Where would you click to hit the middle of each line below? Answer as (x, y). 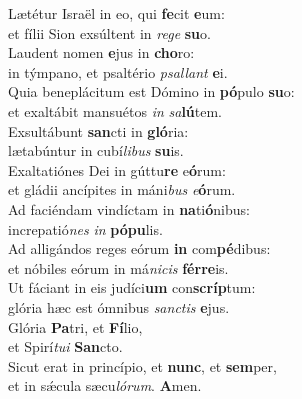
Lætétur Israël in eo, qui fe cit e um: (116, 13)
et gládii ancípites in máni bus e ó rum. (122, 189)
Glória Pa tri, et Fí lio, (75, 326)
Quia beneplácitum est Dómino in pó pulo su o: (151, 91)
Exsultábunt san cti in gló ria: (98, 130)
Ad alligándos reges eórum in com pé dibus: (139, 248)
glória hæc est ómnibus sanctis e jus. (119, 306)
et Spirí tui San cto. (65, 346)
